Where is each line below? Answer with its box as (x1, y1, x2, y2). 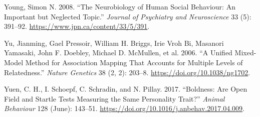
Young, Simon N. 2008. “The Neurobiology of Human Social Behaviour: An (4, 1, 235, 11)
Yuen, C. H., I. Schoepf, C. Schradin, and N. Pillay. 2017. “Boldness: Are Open (4, 84, 247, 94)
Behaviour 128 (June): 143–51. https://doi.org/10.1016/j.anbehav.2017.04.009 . (4, 103, 244, 114)
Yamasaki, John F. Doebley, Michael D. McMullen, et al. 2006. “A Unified (4, 47, 232, 58)
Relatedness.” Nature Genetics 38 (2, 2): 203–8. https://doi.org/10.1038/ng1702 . (4, 67, 250, 77)
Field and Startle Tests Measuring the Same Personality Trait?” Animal (4, 93, 225, 104)
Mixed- (234, 47, 256, 58)
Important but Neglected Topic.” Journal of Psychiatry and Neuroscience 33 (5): (4, 11, 251, 21)
